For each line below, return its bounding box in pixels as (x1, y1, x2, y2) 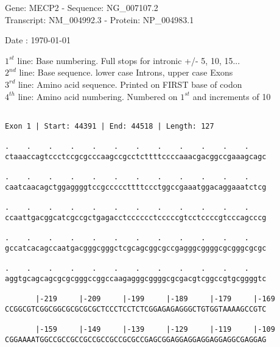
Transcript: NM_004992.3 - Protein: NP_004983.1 (5, 13, 194, 26)
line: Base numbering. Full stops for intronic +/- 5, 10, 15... (17, 54, 240, 66)
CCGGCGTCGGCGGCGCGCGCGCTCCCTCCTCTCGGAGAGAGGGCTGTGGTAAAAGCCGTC (5, 304, 267, 313)
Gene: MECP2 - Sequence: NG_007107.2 (5, 1, 158, 13)
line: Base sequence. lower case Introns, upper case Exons (19, 66, 233, 79)
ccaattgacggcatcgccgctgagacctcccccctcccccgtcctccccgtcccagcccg (5, 213, 267, 222)
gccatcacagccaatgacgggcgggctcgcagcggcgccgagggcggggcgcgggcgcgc (5, 243, 267, 252)
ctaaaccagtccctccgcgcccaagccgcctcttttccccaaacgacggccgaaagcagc (5, 152, 267, 161)
